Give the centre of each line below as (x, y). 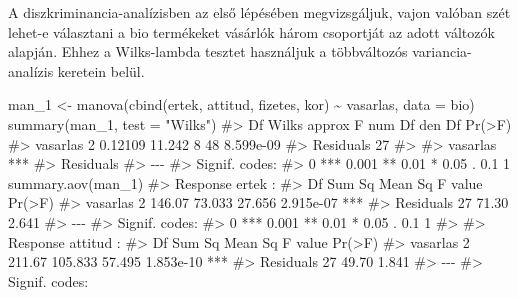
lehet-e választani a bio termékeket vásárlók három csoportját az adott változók (251, 31)
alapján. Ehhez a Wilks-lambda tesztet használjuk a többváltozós (208, 51)
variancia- (442, 51)
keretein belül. (101, 70)
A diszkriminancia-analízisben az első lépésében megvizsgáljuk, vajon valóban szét (259, 12)
